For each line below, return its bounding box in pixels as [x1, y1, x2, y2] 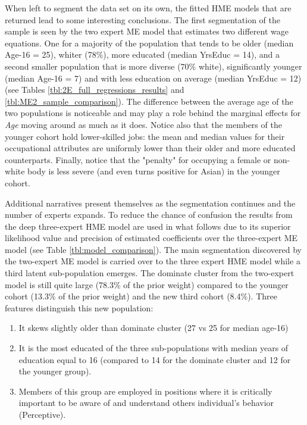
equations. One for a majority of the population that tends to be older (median [5, 36, 294, 49]
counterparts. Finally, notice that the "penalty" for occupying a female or [5, 153, 271, 165]
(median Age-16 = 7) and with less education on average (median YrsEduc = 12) [5, 71, 302, 84]
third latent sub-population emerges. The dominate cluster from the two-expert [5, 267, 295, 279]
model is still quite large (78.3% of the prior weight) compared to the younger [5, 278, 289, 290]
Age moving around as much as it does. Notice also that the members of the [5, 118, 282, 130]
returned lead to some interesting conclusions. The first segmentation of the [5, 13, 280, 26]
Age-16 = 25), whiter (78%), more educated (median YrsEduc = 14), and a [5, 48, 280, 61]
